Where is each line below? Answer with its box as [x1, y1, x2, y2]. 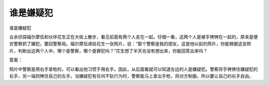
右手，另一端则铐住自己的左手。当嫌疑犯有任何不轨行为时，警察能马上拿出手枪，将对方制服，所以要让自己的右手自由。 [9, 73, 254, 79]
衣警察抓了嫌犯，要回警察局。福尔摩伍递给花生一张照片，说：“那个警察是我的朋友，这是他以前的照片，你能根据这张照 [9, 41, 252, 47]
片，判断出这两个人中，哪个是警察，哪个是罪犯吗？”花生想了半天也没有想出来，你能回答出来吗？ [9, 48, 208, 54]
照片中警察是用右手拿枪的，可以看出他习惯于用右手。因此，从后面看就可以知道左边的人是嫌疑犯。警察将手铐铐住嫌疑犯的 [9, 66, 258, 72]
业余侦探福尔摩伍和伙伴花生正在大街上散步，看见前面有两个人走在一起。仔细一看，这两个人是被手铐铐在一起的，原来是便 [9, 34, 258, 40]
